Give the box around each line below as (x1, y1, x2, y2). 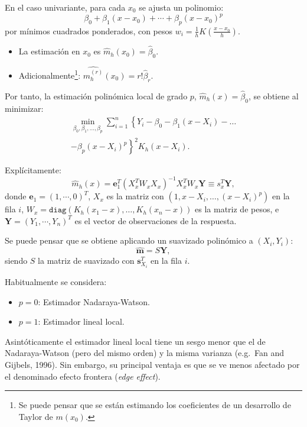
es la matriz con (106, 190, 164, 202)
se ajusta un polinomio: (139, 1, 224, 13)
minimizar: (5, 102, 44, 114)
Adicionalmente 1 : (18, 67, 81, 81)
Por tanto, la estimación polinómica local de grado (5, 89, 188, 102)
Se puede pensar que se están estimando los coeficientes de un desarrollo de (18, 399, 291, 411)
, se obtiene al (248, 89, 299, 102)
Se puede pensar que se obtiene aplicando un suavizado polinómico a (5, 234, 253, 247)
